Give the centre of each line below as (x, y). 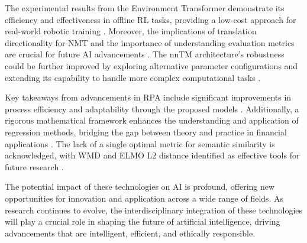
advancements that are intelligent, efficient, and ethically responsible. (130, 233)
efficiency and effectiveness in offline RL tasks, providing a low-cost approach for (151, 19)
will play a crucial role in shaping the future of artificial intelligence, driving (143, 221)
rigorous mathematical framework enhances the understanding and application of (152, 120)
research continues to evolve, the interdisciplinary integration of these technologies (154, 210)
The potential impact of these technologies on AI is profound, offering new (140, 187)
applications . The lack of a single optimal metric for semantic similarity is (140, 143)
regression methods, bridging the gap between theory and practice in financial (146, 132)
